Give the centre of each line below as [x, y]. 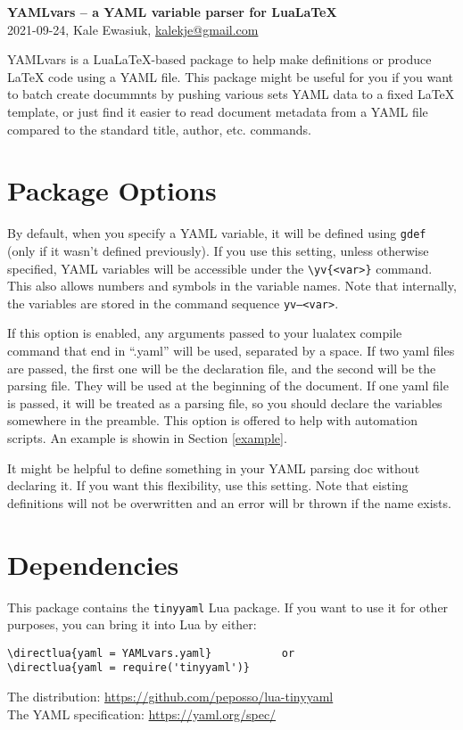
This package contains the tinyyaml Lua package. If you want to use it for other [228, 607]
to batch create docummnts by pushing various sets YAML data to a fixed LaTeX [231, 94]
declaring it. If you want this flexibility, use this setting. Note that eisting [208, 485]
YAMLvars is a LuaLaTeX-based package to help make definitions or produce [219, 59]
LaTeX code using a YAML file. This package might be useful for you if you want [230, 76]
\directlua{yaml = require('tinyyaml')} [129, 668]
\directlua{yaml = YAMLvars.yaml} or [151, 653]
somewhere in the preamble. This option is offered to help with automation [212, 420]
